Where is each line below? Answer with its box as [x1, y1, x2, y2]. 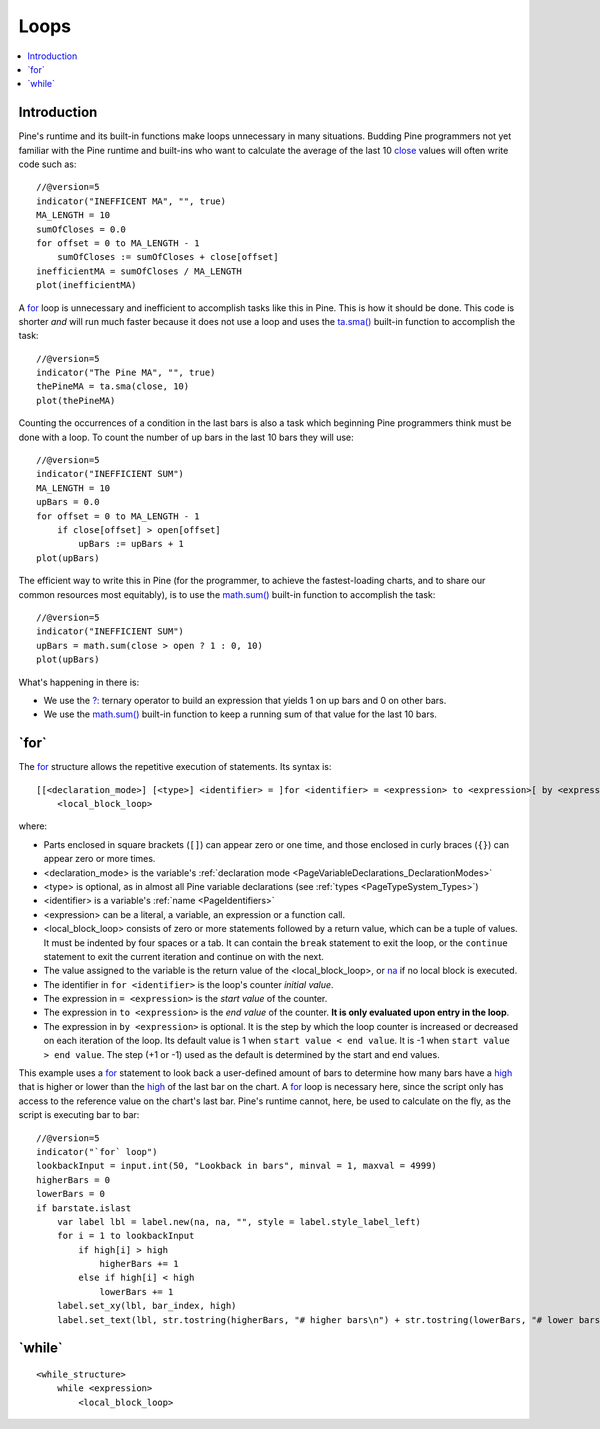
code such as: [18, 158, 77, 170]
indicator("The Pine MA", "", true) [36, 367, 216, 379]
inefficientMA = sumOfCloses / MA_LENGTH [36, 265, 242, 277]
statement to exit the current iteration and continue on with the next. [43, 950, 325, 962]
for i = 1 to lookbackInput [56, 1230, 195, 1242]
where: [18, 820, 48, 832]
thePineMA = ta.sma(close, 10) [36, 381, 190, 392]
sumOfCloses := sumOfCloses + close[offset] [56, 251, 279, 263]
